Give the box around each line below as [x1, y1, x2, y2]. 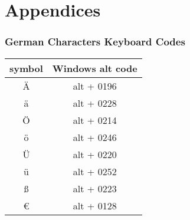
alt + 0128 [73, 198, 117, 212]
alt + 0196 [73, 78, 117, 93]
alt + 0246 [73, 130, 117, 144]
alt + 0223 [73, 181, 117, 195]
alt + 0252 [73, 164, 117, 178]
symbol [9, 61, 43, 75]
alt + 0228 [73, 96, 117, 110]
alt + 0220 [73, 147, 117, 161]
